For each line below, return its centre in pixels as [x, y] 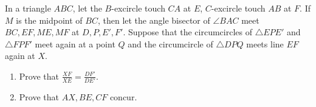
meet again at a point [75, 43]
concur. [123, 97]
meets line [265, 43]
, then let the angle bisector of [154, 20]
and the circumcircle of [170, 43]
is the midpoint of [49, 20]
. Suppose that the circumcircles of [187, 32]
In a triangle [28, 8]
